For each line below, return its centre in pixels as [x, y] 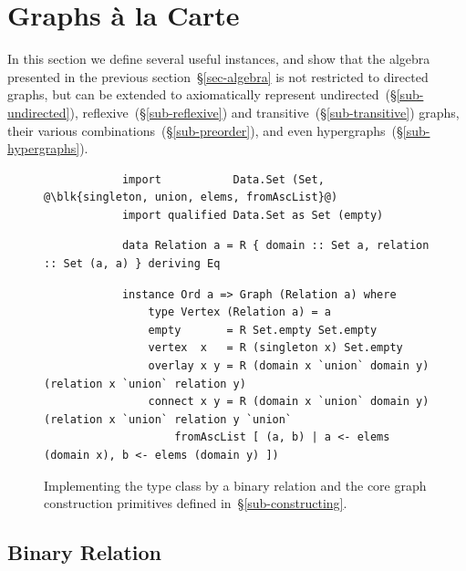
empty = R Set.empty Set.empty [263, 330]
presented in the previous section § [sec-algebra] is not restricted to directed [218, 76]
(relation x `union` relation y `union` [168, 419]
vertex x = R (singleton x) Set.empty [275, 348]
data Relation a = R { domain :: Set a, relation [275, 246]
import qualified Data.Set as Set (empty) [253, 215]
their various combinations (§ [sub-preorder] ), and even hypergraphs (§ [205, 130]
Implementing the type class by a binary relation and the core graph [235, 485]
